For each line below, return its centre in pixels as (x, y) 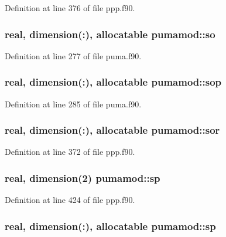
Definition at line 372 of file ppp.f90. (70, 152)
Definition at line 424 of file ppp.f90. (70, 200)
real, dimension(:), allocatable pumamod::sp (110, 226)
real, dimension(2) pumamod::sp (83, 177)
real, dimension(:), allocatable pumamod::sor (112, 130)
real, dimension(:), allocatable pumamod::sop (113, 82)
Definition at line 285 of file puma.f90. (73, 104)
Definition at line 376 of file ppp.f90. (70, 8)
